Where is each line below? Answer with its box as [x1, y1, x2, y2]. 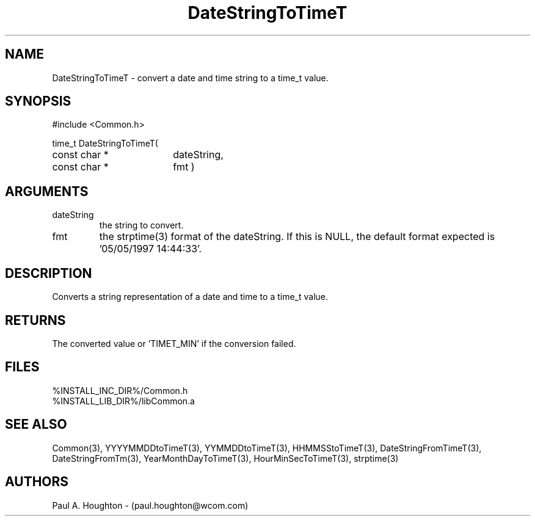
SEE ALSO [5, 417, 67, 432]
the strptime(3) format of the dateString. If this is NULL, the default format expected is [99, 230, 495, 243]
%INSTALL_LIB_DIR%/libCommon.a [52, 395, 195, 406]
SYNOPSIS [5, 93, 71, 109]
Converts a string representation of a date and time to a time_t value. [52, 291, 328, 302]
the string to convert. [99, 220, 184, 231]
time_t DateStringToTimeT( [52, 138, 158, 149]
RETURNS [5, 312, 66, 328]
